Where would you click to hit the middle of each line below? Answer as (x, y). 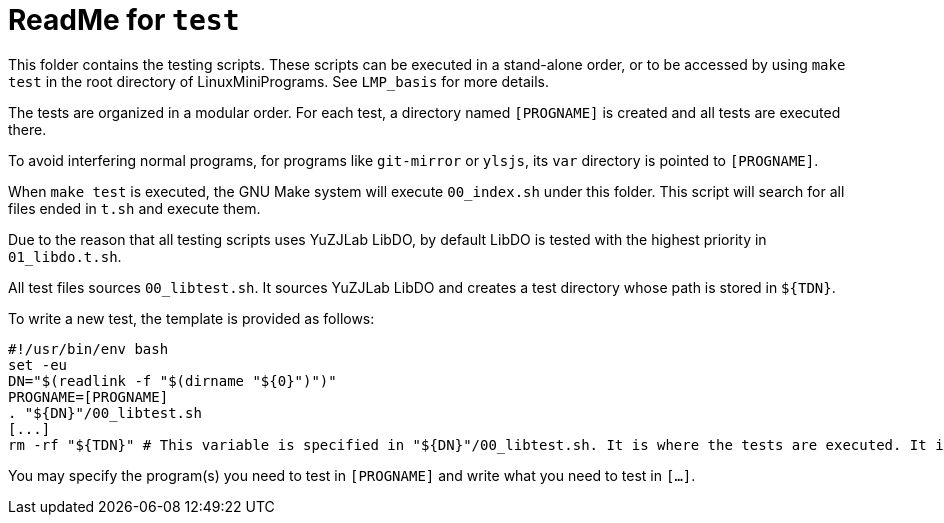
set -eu (38, 364)
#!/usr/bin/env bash (88, 348)
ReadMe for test (124, 20)
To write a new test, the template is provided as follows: (191, 318)
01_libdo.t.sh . (65, 256)
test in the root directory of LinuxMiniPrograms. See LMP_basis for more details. (278, 81)
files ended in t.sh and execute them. (134, 208)
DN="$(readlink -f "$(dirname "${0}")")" (172, 380)
